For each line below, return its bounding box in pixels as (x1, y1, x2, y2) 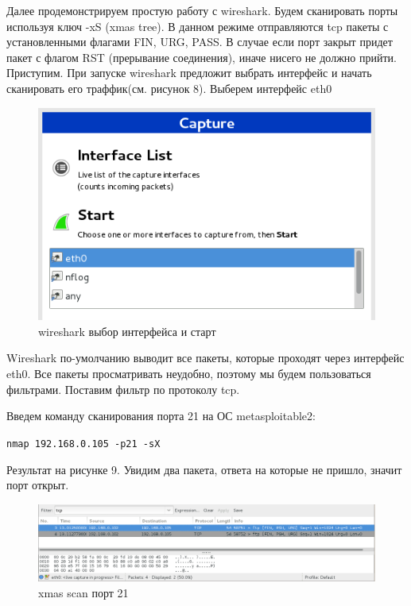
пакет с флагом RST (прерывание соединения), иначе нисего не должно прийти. (6, 48, 397, 65)
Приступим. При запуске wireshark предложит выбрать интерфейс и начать (6, 64, 372, 81)
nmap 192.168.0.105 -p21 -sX (6, 438, 161, 450)
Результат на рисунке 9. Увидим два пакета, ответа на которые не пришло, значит (6, 461, 402, 477)
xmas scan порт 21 (38, 584, 129, 600)
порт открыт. (6, 477, 69, 493)
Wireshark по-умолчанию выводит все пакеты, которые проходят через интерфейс (6, 349, 405, 366)
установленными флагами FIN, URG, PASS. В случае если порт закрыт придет (6, 33, 393, 50)
